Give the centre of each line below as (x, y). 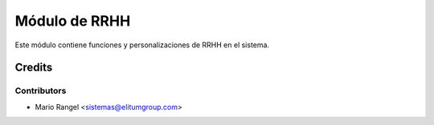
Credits (34, 68)
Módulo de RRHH (73, 21)
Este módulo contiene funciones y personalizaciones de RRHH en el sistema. (142, 45)
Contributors (41, 91)
